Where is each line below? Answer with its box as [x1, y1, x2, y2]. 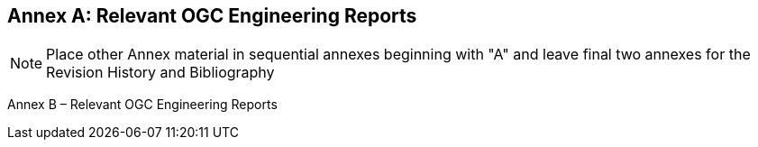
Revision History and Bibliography [46, 63, 275, 82]
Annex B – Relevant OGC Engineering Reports [7, 96, 278, 113]
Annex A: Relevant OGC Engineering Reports [7, 5, 417, 27]
